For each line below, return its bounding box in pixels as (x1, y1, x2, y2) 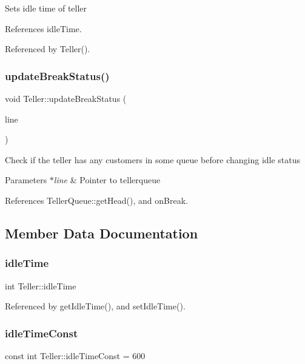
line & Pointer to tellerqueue (53, 174, 161, 186)
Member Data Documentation (5, 223, 198, 242)
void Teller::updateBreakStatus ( (5, 92, 127, 104)
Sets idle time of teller (5, 2, 87, 14)
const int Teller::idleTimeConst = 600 (5, 349, 146, 362)
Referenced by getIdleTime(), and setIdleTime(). (5, 300, 186, 312)
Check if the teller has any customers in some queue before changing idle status (5, 153, 301, 166)
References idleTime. (5, 22, 82, 35)
